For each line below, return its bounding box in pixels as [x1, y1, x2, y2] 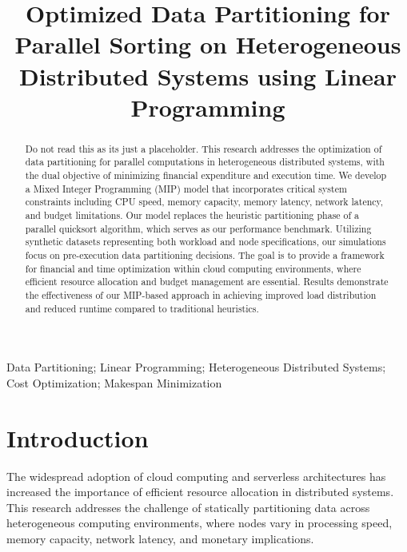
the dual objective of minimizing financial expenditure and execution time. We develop [25, 169, 387, 182]
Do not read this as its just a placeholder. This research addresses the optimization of [25, 141, 382, 155]
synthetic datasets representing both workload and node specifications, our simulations [25, 235, 386, 248]
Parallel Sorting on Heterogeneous [14, 28, 401, 61]
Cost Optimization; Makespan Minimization [6, 374, 222, 391]
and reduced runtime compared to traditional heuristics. [25, 301, 259, 315]
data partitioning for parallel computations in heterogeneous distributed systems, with [25, 155, 385, 169]
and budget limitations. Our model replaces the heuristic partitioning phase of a [25, 208, 360, 222]
